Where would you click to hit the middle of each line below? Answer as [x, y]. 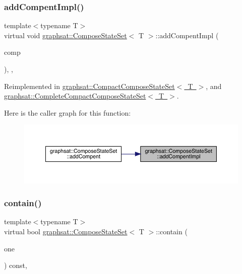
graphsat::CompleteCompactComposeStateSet [75, 96]
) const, [16, 265]
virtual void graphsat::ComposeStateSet [66, 35]
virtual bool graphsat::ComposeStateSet [66, 231]
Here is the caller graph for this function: [68, 112]
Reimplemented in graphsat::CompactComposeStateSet [89, 86]
